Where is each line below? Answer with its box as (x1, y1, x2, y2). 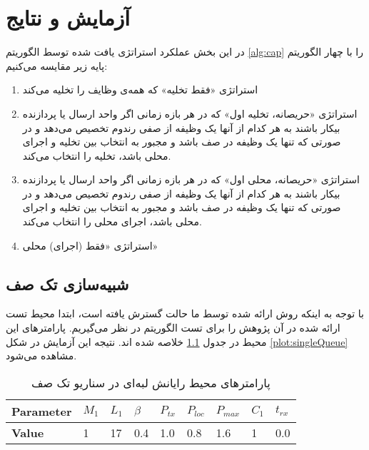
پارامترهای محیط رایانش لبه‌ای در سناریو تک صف (31, 374, 271, 391)
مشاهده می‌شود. (6, 348, 77, 363)
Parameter (11, 402, 72, 419)
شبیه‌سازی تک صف (6, 272, 129, 295)
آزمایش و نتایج (6, 3, 130, 32)
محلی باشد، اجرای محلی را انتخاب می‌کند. (22, 214, 202, 229)
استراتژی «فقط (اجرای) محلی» (22, 237, 158, 252)
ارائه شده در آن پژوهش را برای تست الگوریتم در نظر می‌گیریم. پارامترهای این (6, 320, 340, 335)
